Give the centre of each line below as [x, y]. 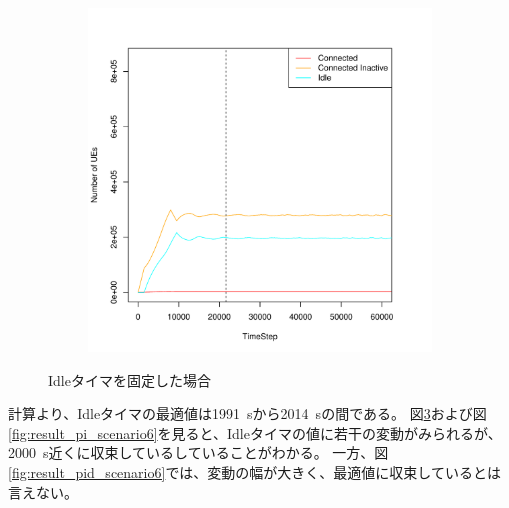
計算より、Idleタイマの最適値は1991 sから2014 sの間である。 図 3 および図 [247, 413]
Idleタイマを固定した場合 [129, 379]
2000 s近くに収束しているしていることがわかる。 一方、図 [198, 452]
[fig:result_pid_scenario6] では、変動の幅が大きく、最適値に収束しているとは [254, 471]
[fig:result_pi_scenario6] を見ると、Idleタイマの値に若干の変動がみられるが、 [255, 432]
